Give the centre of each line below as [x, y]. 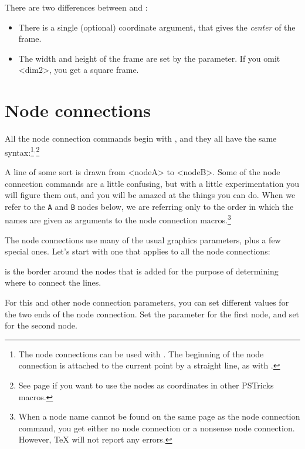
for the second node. [41, 325]
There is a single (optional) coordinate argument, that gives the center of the [157, 27]
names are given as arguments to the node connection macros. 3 [118, 219]
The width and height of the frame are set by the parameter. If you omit [149, 58]
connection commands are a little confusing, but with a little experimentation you [152, 183]
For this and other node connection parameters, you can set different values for [147, 302]
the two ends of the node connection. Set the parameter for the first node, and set [152, 314]
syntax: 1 [19, 151]
